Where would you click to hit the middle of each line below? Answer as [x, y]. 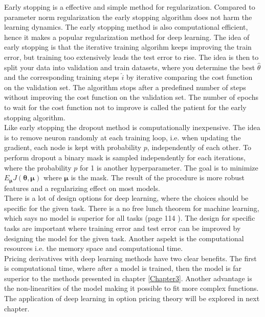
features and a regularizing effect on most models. [82, 188]
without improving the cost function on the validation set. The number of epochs [131, 97]
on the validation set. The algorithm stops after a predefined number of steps [125, 87]
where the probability [38, 167]
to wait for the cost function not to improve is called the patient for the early [125, 107]
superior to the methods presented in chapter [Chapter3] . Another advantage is [128, 278]
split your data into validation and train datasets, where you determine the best [130, 67]
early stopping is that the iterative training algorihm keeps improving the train [128, 47]
